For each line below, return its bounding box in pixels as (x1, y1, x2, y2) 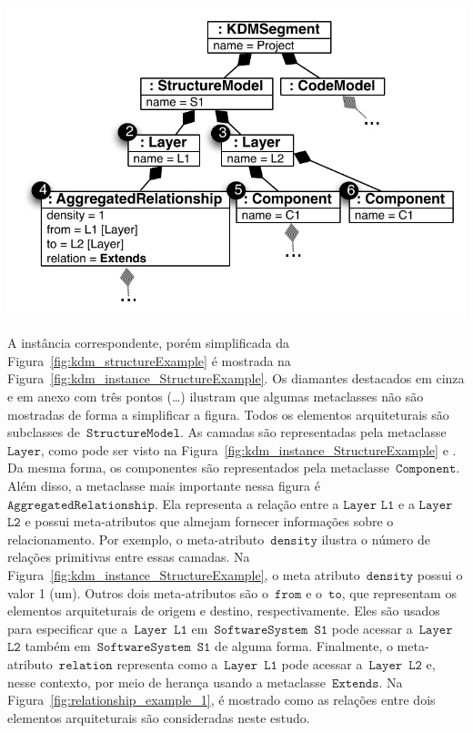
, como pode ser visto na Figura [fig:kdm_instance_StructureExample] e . (40, 440, 457, 459)
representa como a (116, 654, 218, 673)
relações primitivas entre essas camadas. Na (7, 547, 250, 566)
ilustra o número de (321, 529, 430, 548)
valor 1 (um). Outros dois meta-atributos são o (7, 583, 269, 602)
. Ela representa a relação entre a (154, 494, 339, 513)
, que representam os (341, 583, 457, 602)
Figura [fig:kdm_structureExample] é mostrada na (7, 351, 291, 370)
